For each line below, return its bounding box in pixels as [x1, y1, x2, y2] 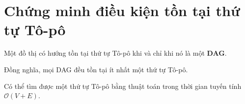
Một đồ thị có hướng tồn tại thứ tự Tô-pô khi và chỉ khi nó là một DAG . [4, 48, 227, 58]
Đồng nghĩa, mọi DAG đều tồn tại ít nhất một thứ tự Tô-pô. [4, 64, 188, 74]
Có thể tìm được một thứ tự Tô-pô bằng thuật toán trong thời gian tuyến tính [4, 81, 242, 91]
